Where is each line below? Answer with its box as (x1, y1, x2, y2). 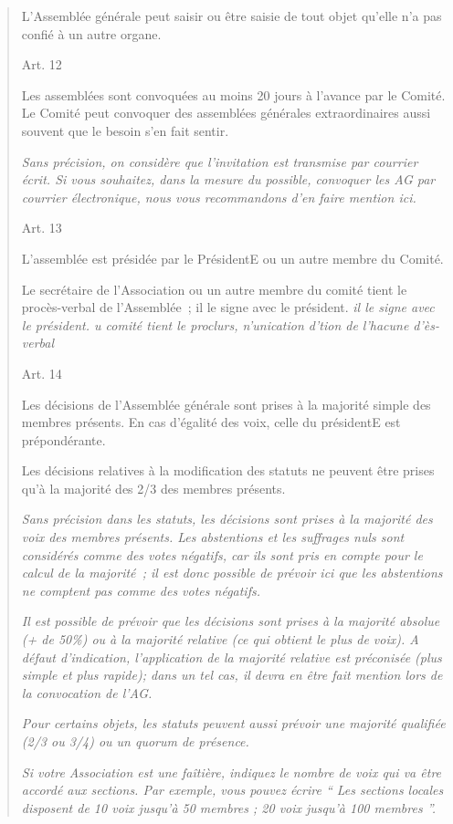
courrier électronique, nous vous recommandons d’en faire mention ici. (21, 187, 416, 206)
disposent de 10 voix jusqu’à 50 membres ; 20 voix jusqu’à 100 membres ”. (21, 798, 437, 817)
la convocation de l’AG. (21, 683, 153, 702)
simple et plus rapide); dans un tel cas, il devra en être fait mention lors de (21, 665, 443, 684)
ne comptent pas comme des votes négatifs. (21, 580, 260, 600)
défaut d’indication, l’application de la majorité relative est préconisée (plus (21, 647, 442, 666)
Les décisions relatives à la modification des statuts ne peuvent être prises (21, 461, 435, 480)
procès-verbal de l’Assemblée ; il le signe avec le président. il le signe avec (21, 297, 435, 317)
